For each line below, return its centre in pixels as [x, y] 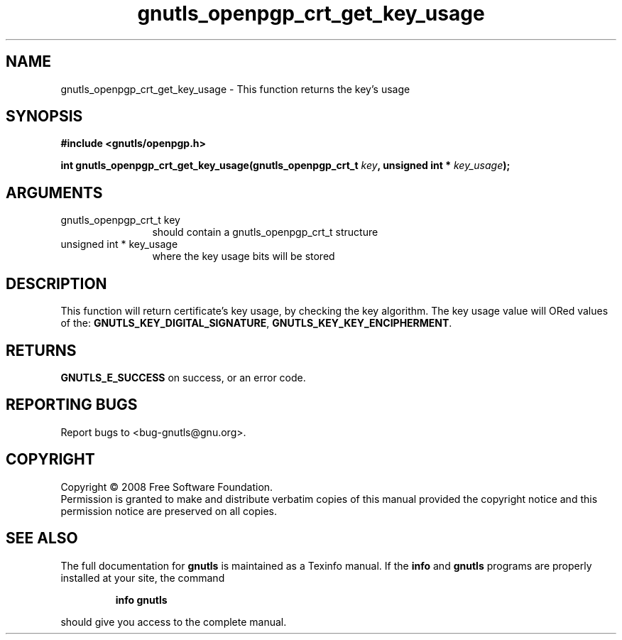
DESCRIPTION [56, 283]
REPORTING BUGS [72, 405]
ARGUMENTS [54, 192]
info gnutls [141, 600]
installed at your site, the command [143, 577]
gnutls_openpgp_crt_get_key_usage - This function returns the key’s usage [235, 89]
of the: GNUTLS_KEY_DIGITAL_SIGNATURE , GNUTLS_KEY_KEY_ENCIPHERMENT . [256, 323]
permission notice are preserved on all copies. [169, 511]
